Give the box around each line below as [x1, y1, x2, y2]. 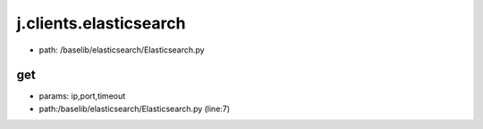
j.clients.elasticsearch [16, 13, 186, 33]
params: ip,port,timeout [38, 91, 126, 101]
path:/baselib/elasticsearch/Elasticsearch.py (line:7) [38, 103, 231, 114]
